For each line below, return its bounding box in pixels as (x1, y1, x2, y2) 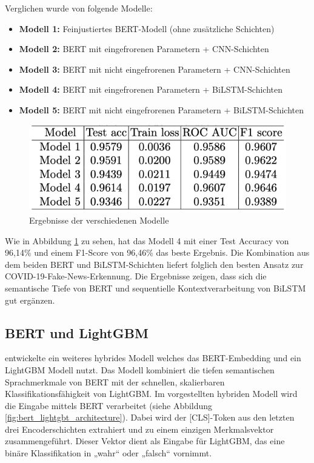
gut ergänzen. (5, 293, 55, 306)
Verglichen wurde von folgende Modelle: (5, 2, 153, 14)
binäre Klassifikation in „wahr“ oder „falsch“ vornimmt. (5, 447, 212, 459)
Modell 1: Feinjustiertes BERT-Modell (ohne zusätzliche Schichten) (19, 22, 275, 35)
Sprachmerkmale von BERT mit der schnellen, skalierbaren (5, 375, 225, 388)
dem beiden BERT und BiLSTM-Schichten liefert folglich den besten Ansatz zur (5, 258, 304, 270)
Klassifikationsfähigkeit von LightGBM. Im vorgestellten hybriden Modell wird (5, 387, 298, 400)
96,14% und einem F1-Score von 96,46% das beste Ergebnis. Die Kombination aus (5, 246, 310, 259)
